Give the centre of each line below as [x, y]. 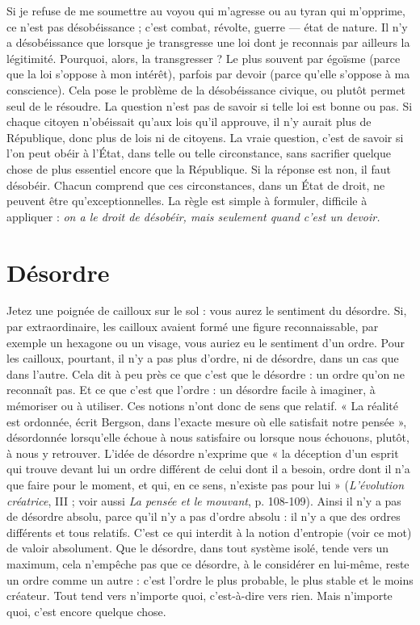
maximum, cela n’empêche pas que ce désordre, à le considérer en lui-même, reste [208, 563]
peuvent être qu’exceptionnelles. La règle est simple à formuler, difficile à [187, 201]
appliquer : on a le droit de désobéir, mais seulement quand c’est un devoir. [193, 216]
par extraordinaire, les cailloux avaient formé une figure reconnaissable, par [193, 327]
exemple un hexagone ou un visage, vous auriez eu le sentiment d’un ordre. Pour [206, 342]
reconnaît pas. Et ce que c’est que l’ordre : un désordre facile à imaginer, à [191, 390]
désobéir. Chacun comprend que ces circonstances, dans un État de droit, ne [196, 185]
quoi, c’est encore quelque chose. [86, 611]
